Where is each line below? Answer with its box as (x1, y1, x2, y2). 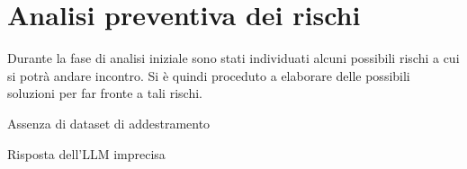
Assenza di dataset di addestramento (7, 113, 211, 132)
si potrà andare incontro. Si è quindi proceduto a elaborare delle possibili (7, 66, 410, 84)
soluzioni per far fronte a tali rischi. (7, 84, 202, 102)
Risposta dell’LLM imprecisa (7, 144, 166, 163)
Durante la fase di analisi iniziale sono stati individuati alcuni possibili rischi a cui (7, 49, 460, 67)
